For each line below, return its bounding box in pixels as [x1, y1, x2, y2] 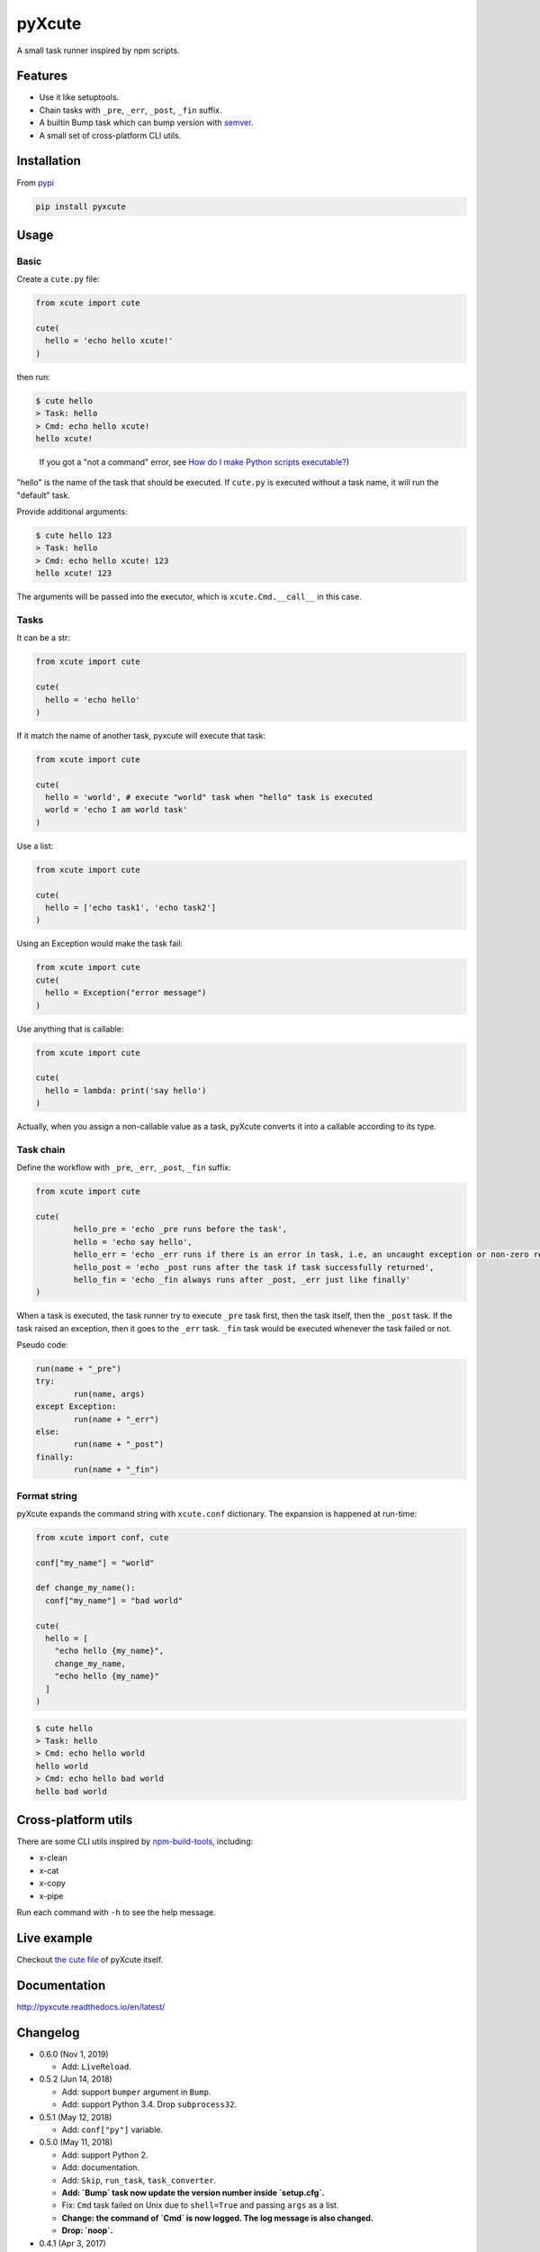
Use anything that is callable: [16, 1023, 124, 1034]
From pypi [16, 177, 54, 188]
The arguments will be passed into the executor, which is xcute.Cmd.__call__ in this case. [16, 591, 362, 603]
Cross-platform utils [16, 1812, 133, 1828]
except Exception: [35, 1402, 117, 1412]
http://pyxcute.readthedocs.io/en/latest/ [16, 2001, 166, 2012]
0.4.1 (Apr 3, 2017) [39, 2238, 107, 2248]
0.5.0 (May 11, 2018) [39, 2137, 113, 2148]
